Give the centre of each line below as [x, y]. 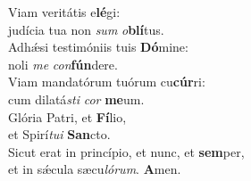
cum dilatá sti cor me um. [76, 99]
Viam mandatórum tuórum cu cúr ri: [107, 82]
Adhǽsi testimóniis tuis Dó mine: [98, 47]
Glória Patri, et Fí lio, [67, 116]
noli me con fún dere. [63, 64]
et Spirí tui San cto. [59, 134]
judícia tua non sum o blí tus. [86, 29]
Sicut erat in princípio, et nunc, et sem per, [126, 151]
